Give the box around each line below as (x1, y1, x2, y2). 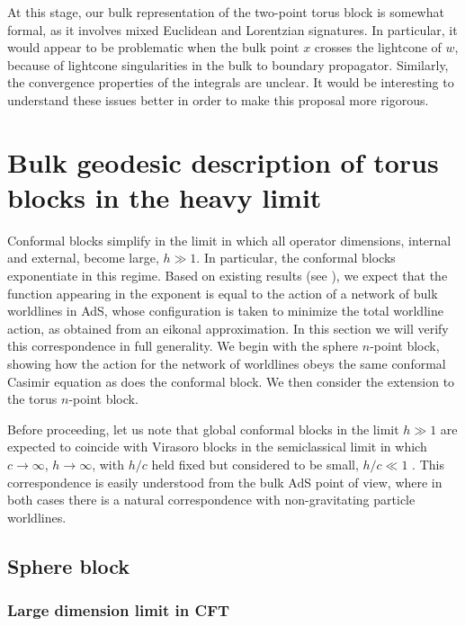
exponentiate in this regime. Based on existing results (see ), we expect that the (7, 266, 448, 285)
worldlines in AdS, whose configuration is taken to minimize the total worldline (7, 301, 443, 320)
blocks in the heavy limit (7, 178, 322, 215)
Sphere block (7, 551, 130, 579)
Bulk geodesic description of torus (7, 143, 439, 180)
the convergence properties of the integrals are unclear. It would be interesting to (7, 73, 454, 92)
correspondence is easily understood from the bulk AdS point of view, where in (7, 472, 443, 491)
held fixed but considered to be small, (151, 455, 359, 473)
